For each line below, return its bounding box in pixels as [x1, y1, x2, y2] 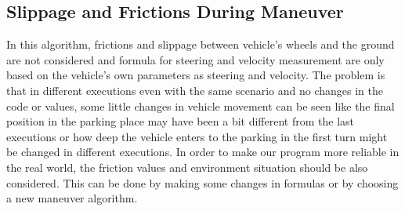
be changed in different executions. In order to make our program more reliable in [6, 144, 400, 160]
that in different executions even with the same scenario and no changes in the [6, 82, 384, 98]
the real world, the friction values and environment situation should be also [6, 158, 368, 175]
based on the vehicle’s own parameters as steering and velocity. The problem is [6, 67, 385, 83]
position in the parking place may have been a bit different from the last [6, 113, 354, 129]
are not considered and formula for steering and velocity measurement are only [6, 51, 385, 67]
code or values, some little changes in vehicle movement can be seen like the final [6, 97, 395, 114]
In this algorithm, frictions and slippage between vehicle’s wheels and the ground [6, 36, 395, 53]
